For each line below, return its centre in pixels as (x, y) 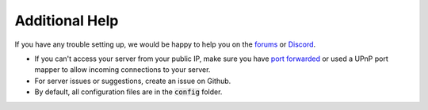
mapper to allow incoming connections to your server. (122, 70)
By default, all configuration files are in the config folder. (128, 92)
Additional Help (67, 21)
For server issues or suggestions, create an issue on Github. (133, 81)
